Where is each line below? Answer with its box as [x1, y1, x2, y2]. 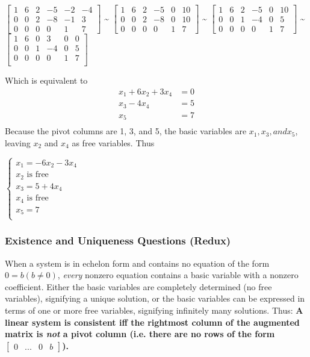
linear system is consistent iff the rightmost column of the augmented [5, 315, 300, 328]
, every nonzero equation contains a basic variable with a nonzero [57, 269, 299, 281]
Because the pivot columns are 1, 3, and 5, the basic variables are [5, 125, 247, 137]
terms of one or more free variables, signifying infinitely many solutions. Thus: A [5, 304, 303, 317]
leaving [5, 136, 31, 149]
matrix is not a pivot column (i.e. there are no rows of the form [5, 328, 275, 340]
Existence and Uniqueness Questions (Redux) [5, 233, 231, 248]
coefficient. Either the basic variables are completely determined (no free [5, 280, 272, 293]
